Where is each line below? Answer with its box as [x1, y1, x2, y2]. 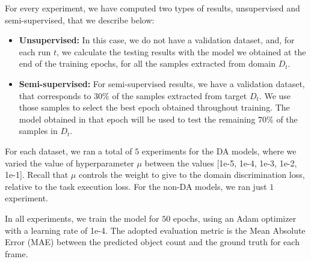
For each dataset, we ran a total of [5, 144, 132, 157]
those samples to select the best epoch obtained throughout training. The [19, 101, 290, 114]
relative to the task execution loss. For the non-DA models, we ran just [5, 180, 267, 192]
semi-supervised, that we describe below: [5, 13, 155, 26]
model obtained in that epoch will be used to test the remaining [19, 112, 256, 125]
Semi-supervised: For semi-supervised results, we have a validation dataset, [19, 77, 305, 90]
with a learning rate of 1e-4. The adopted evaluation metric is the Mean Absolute [5, 224, 306, 236]
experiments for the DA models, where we [141, 144, 297, 157]
